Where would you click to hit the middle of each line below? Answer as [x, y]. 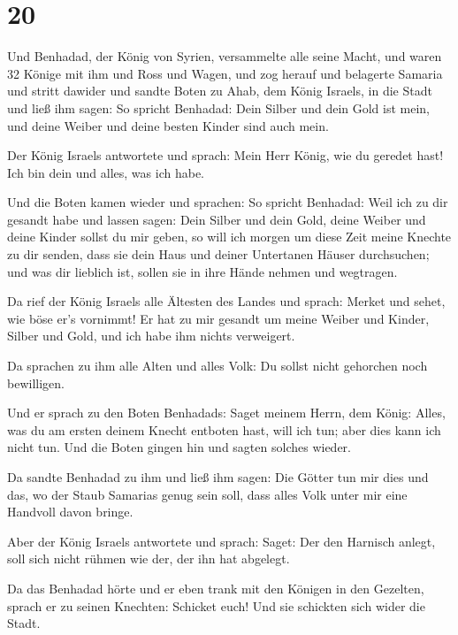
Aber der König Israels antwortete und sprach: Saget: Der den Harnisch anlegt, [221, 541]
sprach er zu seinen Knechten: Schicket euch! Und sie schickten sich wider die [216, 605]
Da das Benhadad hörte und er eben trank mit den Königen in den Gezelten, [216, 588]
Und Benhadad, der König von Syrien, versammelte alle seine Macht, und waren [225, 56]
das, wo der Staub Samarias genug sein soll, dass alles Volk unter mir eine [207, 494]
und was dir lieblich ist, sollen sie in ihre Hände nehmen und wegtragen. [202, 271]
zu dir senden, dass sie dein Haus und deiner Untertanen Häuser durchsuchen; [218, 254]
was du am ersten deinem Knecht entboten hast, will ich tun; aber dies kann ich [224, 429]
